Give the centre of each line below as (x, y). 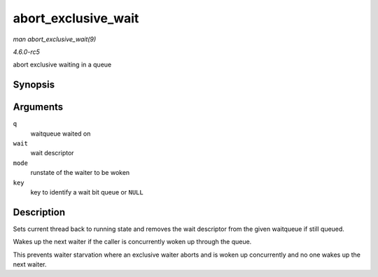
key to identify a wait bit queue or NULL (87, 192)
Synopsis (34, 85)
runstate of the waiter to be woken (80, 173)
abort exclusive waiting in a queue (62, 65)
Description (39, 212)
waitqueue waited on (61, 134)
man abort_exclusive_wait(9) (55, 39)
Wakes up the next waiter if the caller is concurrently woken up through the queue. (132, 242)
